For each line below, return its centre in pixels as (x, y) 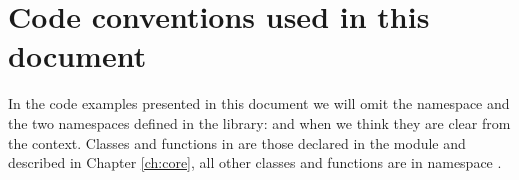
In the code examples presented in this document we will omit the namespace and (259, 103)
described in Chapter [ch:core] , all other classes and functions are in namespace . (255, 162)
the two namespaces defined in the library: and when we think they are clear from (259, 122)
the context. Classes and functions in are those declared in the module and (237, 142)
